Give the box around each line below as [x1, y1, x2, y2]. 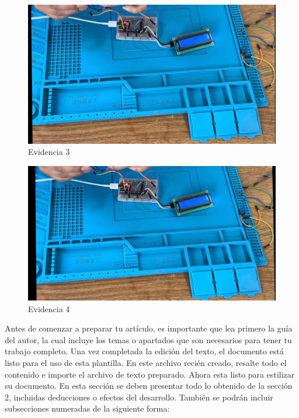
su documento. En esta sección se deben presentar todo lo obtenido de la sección [5, 379, 293, 392]
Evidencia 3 [28, 146, 70, 158]
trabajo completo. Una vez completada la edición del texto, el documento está [5, 345, 284, 357]
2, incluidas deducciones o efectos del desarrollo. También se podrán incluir [5, 391, 273, 403]
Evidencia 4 [28, 302, 70, 315]
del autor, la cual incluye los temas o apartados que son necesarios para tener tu [5, 333, 292, 346]
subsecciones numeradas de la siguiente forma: [5, 402, 170, 414]
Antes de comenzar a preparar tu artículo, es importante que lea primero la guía [5, 322, 293, 334]
